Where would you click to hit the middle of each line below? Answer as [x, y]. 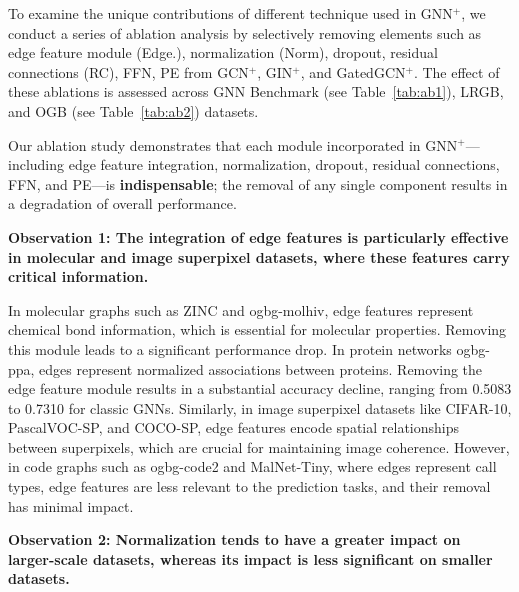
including [36, 164]
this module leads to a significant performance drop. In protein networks [230, 348]
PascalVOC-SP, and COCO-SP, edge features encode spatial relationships [234, 427]
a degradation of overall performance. [122, 203]
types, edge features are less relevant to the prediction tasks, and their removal [249, 486]
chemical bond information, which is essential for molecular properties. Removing [257, 329]
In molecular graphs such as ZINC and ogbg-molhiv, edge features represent [241, 309]
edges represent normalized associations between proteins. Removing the [261, 368]
